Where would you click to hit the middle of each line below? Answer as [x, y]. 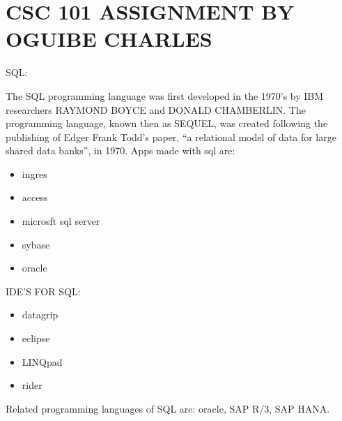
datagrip [40, 315]
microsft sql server [61, 221]
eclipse [36, 338]
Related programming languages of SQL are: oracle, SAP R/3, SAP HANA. [168, 408]
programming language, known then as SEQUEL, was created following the [167, 123]
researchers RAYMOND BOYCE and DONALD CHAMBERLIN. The [156, 109]
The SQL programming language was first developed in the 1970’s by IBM [165, 95]
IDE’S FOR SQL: [43, 291]
